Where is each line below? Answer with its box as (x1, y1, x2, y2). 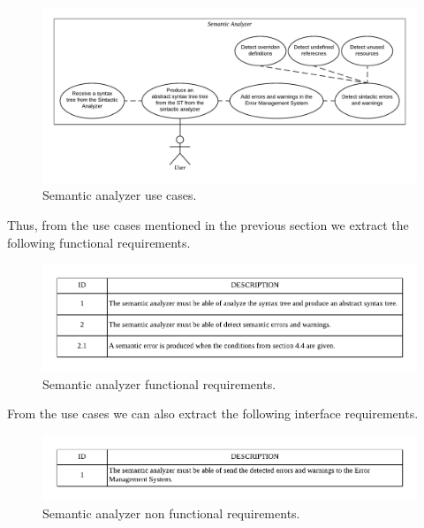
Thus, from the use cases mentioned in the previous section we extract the (7, 215, 409, 233)
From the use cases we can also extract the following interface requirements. (7, 404, 419, 423)
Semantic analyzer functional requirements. (42, 374, 276, 393)
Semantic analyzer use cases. (42, 186, 197, 204)
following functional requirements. (7, 233, 191, 251)
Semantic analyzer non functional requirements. (42, 503, 300, 522)
